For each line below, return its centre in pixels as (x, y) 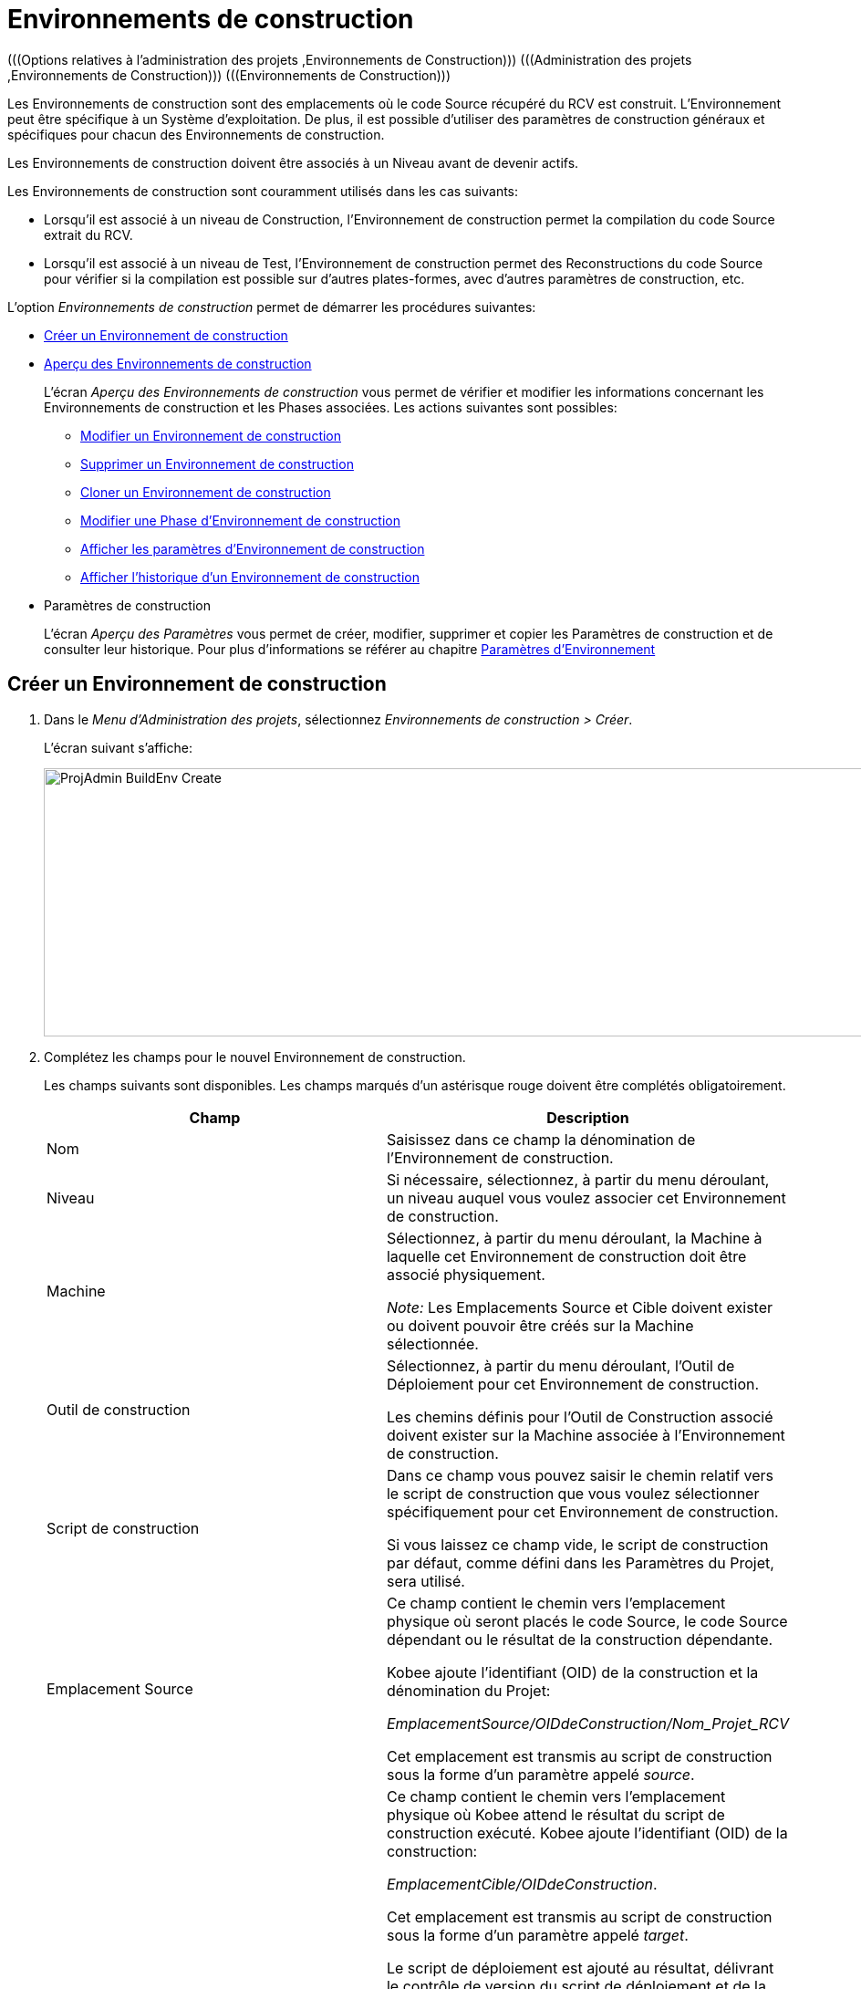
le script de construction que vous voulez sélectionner (573, 1493)
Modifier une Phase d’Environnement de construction (240, 520)
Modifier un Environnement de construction (211, 435)
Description (588, 1117)
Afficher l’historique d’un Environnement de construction (250, 577)
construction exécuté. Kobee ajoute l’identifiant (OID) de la (587, 1833)
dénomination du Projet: (468, 1690)
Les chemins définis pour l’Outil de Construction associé (580, 1416)
